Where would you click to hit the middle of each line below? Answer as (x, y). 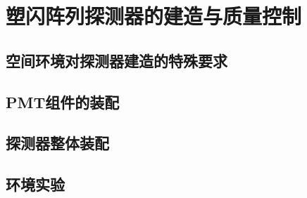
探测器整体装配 (57, 143)
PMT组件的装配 (63, 101)
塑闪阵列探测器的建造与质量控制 (154, 16)
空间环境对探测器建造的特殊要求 (117, 60)
